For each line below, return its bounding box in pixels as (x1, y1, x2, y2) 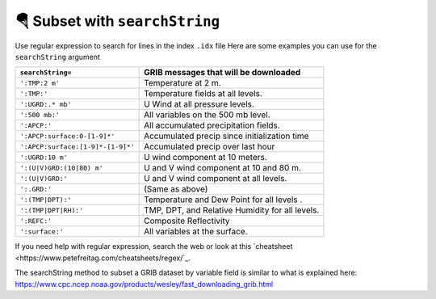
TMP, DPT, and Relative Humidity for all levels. (144, 204, 320, 216)
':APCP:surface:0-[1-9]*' (19, 132, 115, 141)
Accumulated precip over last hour (144, 141, 275, 153)
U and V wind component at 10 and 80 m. (144, 162, 302, 174)
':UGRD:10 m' (19, 153, 68, 162)
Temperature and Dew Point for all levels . (144, 194, 303, 205)
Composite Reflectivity (144, 215, 230, 226)
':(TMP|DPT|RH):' (19, 206, 84, 214)
